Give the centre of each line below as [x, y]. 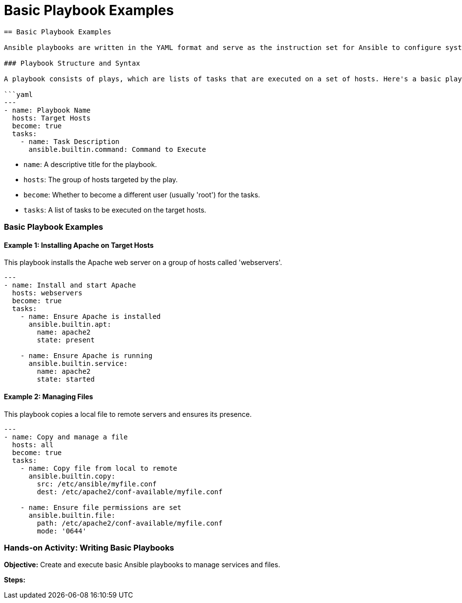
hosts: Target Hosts [51, 118]
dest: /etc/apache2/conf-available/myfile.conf [130, 492]
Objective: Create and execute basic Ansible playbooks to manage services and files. [142, 565]
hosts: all [33, 445]
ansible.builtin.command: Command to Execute [117, 149]
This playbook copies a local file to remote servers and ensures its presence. [128, 414]
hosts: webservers [47, 293]
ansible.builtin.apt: [70, 325]
